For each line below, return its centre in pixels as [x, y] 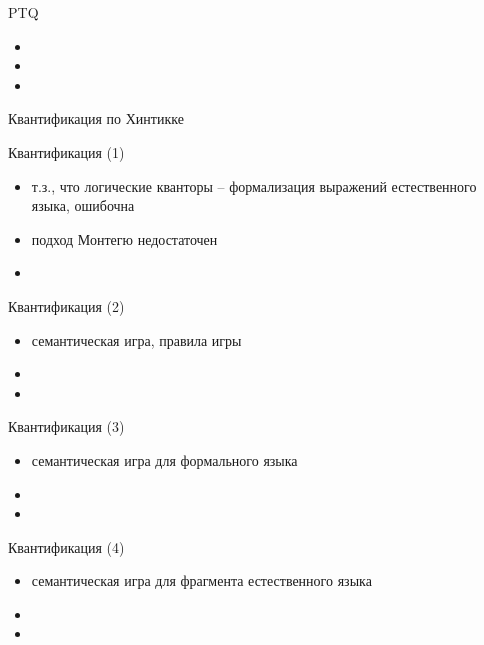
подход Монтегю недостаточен [124, 238]
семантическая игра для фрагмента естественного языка [201, 580]
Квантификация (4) [66, 546]
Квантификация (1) [66, 151]
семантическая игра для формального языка [164, 459]
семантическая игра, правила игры [136, 339]
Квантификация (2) [66, 305]
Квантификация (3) [66, 426]
